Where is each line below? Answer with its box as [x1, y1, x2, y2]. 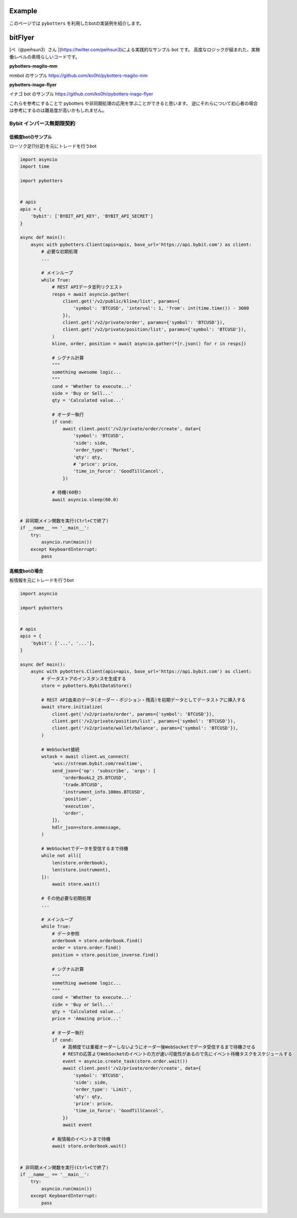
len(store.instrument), [52, 867, 111, 873]
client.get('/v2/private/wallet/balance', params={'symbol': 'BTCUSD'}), [52, 725, 238, 731]
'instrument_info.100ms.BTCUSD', [62, 789, 145, 795]
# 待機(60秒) [52, 490, 82, 496]
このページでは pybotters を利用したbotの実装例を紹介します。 [9, 20, 144, 26]
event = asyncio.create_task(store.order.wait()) [62, 1058, 188, 1064]
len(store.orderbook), [52, 860, 108, 866]
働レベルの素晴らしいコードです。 [9, 54, 80, 60]
